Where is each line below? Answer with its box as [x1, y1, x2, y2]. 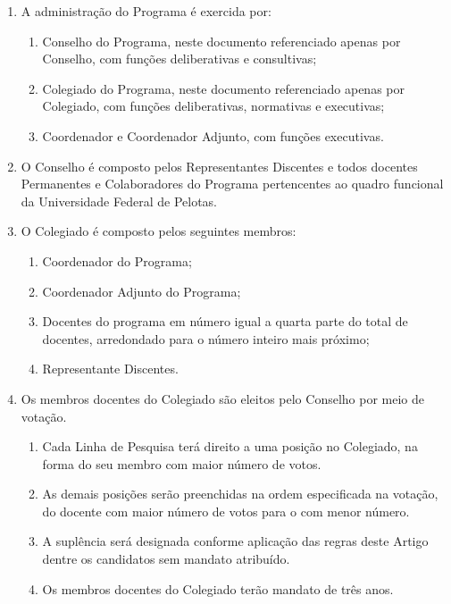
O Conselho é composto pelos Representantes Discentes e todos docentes [21, 156, 418, 175]
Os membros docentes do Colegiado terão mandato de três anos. [42, 579, 394, 598]
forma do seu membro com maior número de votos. [42, 454, 322, 473]
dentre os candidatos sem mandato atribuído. [42, 549, 290, 568]
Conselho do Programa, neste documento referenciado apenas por [42, 31, 401, 50]
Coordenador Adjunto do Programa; [42, 281, 241, 300]
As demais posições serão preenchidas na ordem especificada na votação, [42, 484, 438, 503]
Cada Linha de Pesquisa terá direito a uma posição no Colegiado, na [42, 437, 418, 456]
